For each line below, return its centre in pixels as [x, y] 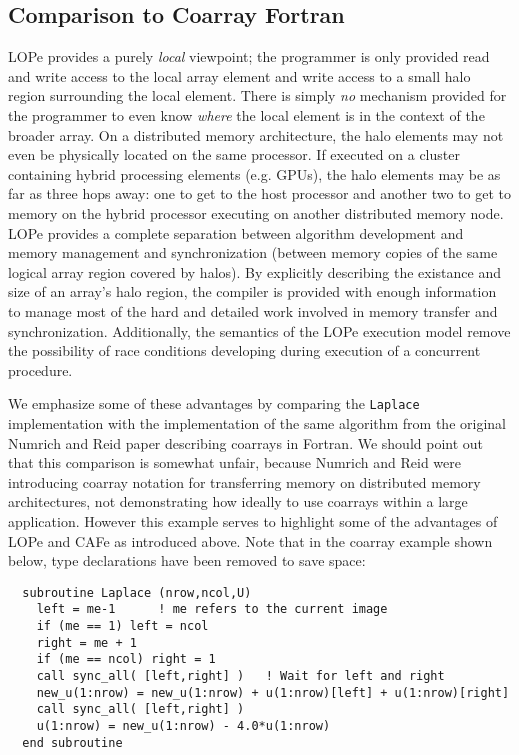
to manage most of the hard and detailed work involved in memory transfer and [253, 310]
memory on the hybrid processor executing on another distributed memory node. [256, 212]
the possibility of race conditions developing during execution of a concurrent [244, 350]
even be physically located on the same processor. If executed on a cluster [234, 154]
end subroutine [72, 742]
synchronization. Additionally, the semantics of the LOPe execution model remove [259, 330]
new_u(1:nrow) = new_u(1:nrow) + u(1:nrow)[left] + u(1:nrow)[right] [273, 692]
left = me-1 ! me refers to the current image [212, 609]
